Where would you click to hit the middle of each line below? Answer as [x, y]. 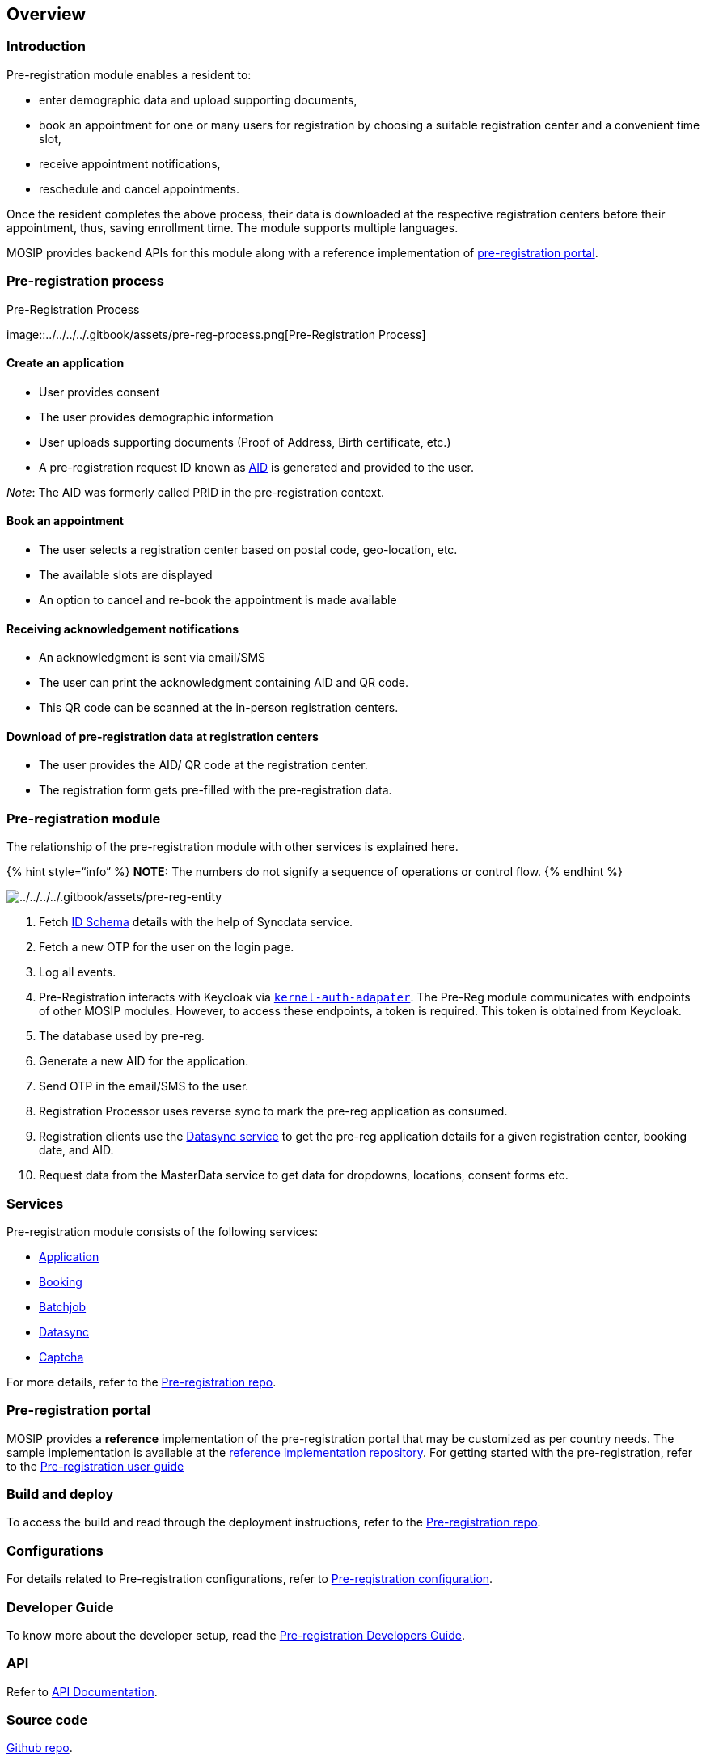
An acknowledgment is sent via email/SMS [152, 658]
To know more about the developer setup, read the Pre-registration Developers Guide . [236, 1635]
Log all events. [78, 972]
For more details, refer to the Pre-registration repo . [142, 1382]
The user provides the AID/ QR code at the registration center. [203, 765]
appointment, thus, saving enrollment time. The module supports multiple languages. [233, 227]
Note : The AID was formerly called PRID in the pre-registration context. [196, 492]
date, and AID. [76, 1150]
